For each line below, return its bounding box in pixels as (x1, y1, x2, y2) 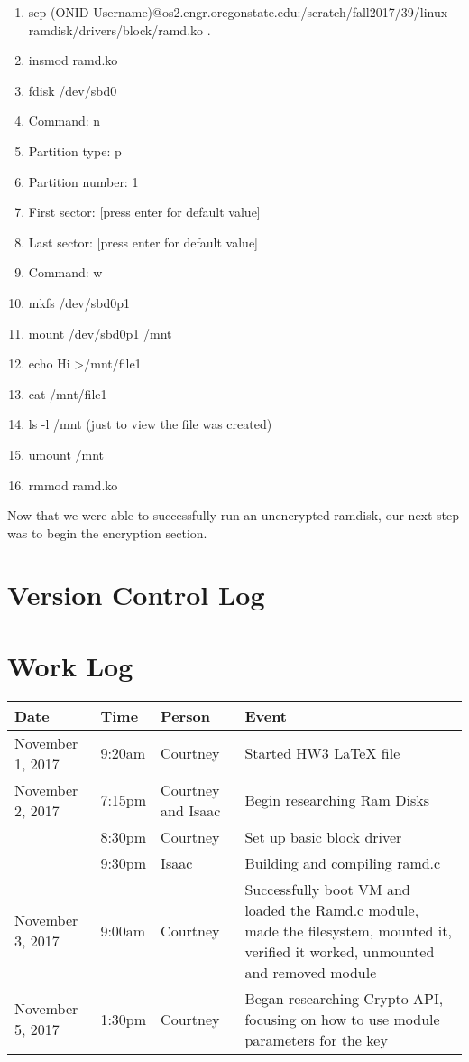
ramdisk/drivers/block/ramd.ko (28, 20, 204, 39)
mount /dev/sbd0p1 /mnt (28, 323, 172, 342)
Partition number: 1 (28, 172, 139, 191)
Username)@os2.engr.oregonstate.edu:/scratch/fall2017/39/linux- (93, 3, 452, 21)
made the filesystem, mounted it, (244, 919, 452, 941)
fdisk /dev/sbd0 (28, 80, 117, 99)
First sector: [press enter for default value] (28, 202, 261, 221)
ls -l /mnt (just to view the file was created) (28, 415, 272, 433)
